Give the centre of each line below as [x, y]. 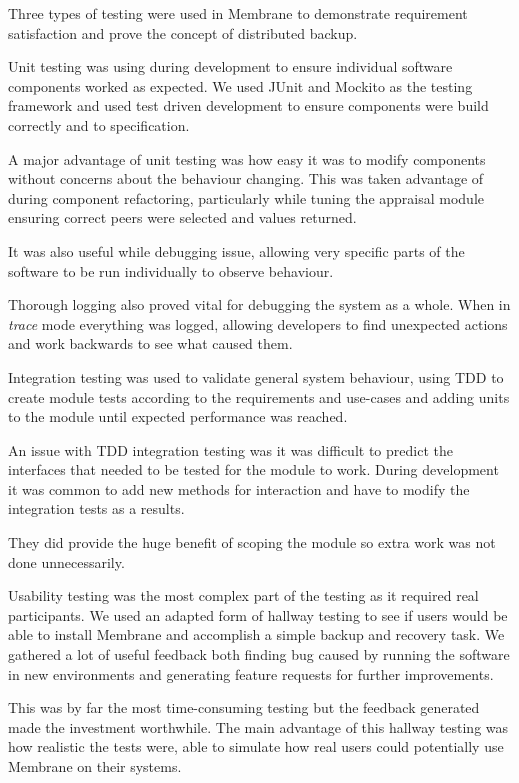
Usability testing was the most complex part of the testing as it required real [243, 595]
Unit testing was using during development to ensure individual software [230, 66]
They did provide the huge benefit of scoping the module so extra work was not [252, 542]
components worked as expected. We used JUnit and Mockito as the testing [240, 85]
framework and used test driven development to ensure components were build [248, 105]
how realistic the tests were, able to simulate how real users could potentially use [256, 746]
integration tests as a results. [96, 508]
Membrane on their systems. [95, 766]
